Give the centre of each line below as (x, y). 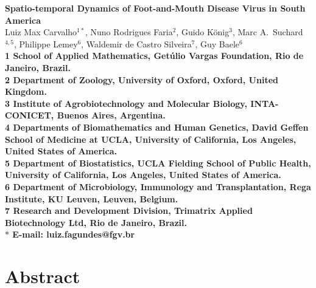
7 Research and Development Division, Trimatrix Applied (129, 211)
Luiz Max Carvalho (41, 32)
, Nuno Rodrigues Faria (129, 32)
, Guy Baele (217, 43)
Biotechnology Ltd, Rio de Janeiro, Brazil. (96, 222)
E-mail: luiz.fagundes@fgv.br (74, 234)
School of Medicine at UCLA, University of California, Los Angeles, (151, 139)
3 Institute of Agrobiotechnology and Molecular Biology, (126, 103)
